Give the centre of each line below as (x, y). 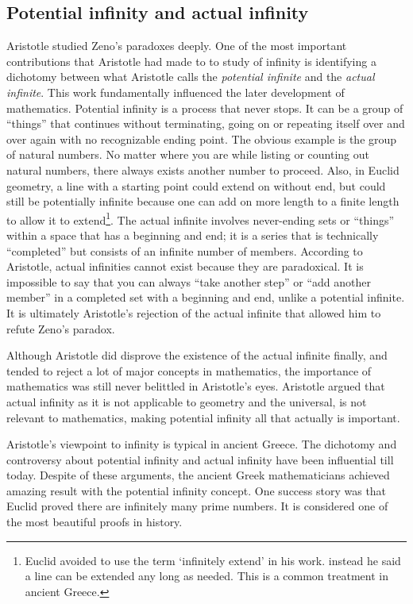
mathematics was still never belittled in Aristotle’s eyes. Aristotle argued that (196, 386)
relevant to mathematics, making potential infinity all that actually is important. (203, 417)
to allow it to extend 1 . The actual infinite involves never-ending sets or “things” (201, 218)
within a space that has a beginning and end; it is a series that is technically (193, 235)
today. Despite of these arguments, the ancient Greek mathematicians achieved (198, 475)
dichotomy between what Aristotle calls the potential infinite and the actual (191, 77)
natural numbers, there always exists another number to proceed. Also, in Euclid (203, 169)
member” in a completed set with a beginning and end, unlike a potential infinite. (206, 297)
